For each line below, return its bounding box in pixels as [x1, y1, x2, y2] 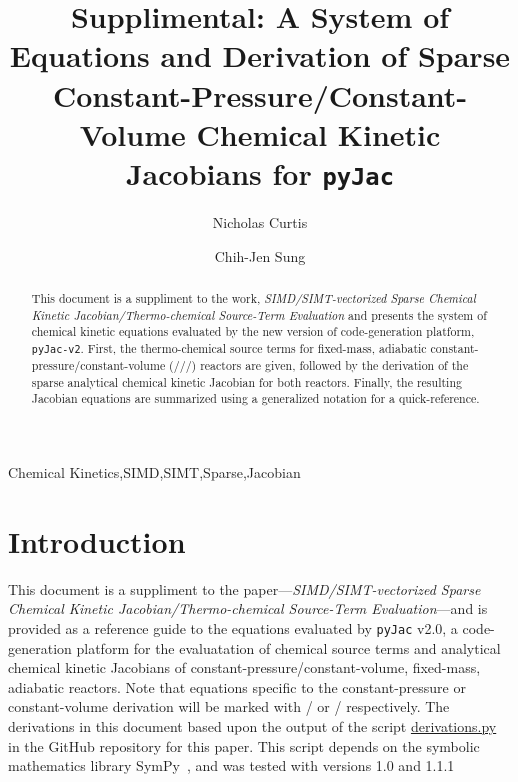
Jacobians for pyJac [125, 152, 395, 193]
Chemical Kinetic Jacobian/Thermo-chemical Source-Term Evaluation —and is [8, 598, 488, 619]
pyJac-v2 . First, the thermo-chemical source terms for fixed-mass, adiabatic [31, 339, 427, 356]
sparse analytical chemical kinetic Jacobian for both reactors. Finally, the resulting [31, 373, 462, 390]
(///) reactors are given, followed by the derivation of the [169, 357, 469, 374]
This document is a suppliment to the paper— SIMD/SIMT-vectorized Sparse [8, 578, 481, 599]
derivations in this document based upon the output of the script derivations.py [8, 716, 497, 736]
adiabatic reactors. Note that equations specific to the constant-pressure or [8, 676, 466, 697]
